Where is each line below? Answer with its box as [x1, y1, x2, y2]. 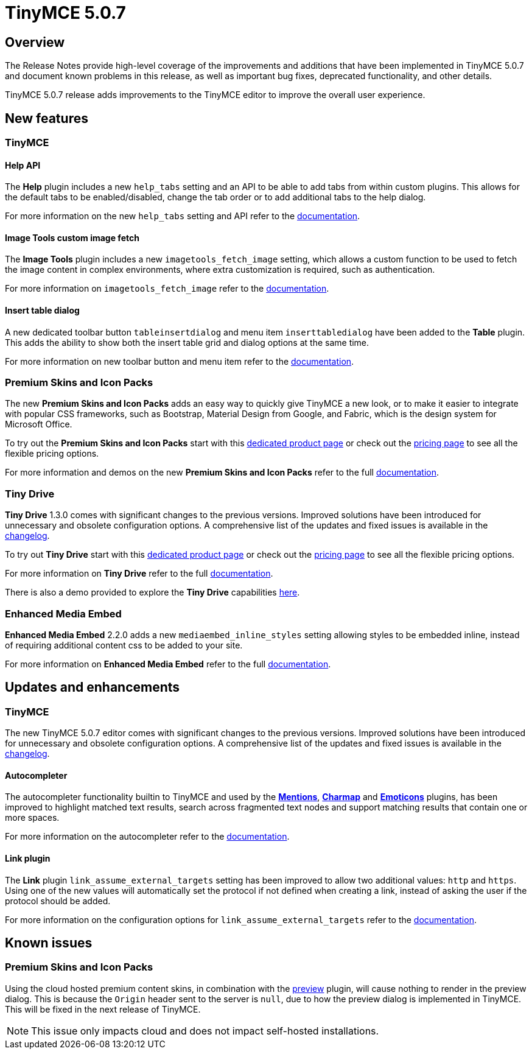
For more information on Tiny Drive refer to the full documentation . [5, 568, 273, 579]
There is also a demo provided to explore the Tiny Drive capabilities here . [5, 587, 300, 598]
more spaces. [5, 812, 60, 823]
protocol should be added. [5, 895, 111, 906]
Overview [5, 34, 65, 50]
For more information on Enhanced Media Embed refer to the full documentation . [5, 658, 331, 669]
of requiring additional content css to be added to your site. [5, 639, 243, 650]
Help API [5, 160, 41, 170]
